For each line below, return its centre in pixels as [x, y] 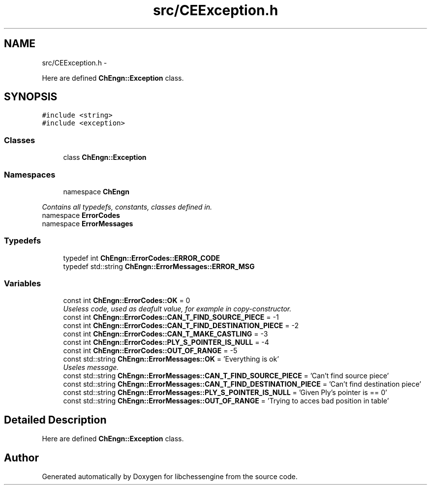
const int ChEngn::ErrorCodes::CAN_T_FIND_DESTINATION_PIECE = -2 [181, 326]
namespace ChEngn [96, 191]
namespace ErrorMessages [88, 223]
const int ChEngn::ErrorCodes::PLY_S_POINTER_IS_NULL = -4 [166, 342]
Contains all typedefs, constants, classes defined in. [127, 207]
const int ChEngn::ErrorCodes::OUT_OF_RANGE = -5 [150, 351]
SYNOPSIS [31, 97]
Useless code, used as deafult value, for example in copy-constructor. [177, 309]
